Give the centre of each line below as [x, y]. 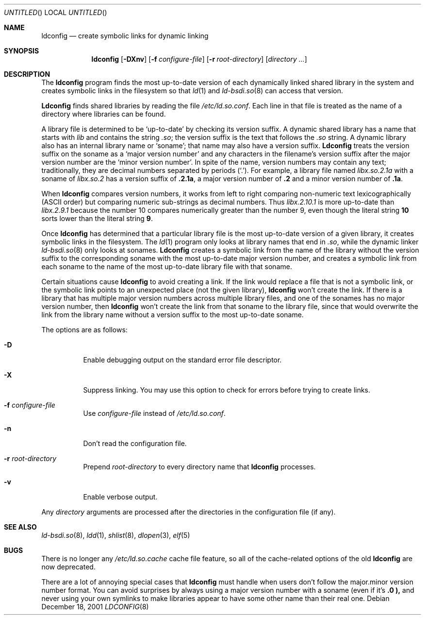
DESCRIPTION [27, 74]
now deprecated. [68, 567]
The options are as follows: [84, 330]
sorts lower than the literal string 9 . [97, 218]
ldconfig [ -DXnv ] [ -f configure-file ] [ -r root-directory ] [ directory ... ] [199, 59]
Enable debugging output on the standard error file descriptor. [182, 360]
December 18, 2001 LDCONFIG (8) [95, 607]
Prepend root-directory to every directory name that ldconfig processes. [199, 467]
